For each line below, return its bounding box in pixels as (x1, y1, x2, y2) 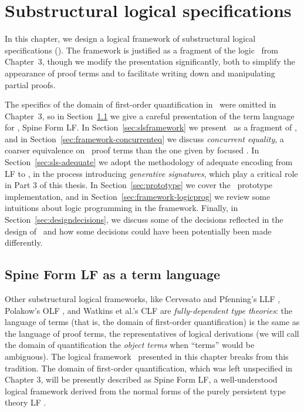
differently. (5, 236, 43, 249)
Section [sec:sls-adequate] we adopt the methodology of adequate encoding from (5, 156, 293, 168)
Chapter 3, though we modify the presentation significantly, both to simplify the (5, 55, 295, 68)
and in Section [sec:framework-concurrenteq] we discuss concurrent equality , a (5, 132, 284, 145)
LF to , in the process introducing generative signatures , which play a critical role (5, 167, 298, 179)
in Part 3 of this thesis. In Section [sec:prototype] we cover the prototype (5, 179, 273, 191)
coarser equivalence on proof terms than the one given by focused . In (5, 144, 259, 156)
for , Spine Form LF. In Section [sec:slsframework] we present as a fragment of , (5, 121, 297, 133)
